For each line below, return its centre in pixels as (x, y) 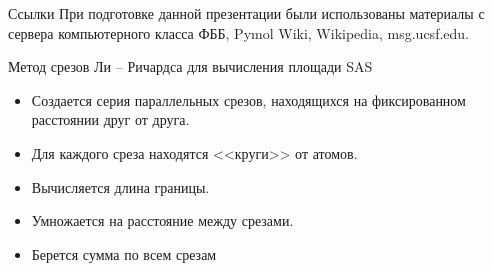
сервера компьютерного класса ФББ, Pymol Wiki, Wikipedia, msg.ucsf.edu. (238, 32)
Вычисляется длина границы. (120, 186)
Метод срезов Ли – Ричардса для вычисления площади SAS (190, 66)
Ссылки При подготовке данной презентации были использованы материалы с (246, 13)
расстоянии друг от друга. (110, 119)
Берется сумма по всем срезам (124, 253)
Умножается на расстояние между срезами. (162, 220)
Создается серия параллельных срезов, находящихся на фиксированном (248, 99)
